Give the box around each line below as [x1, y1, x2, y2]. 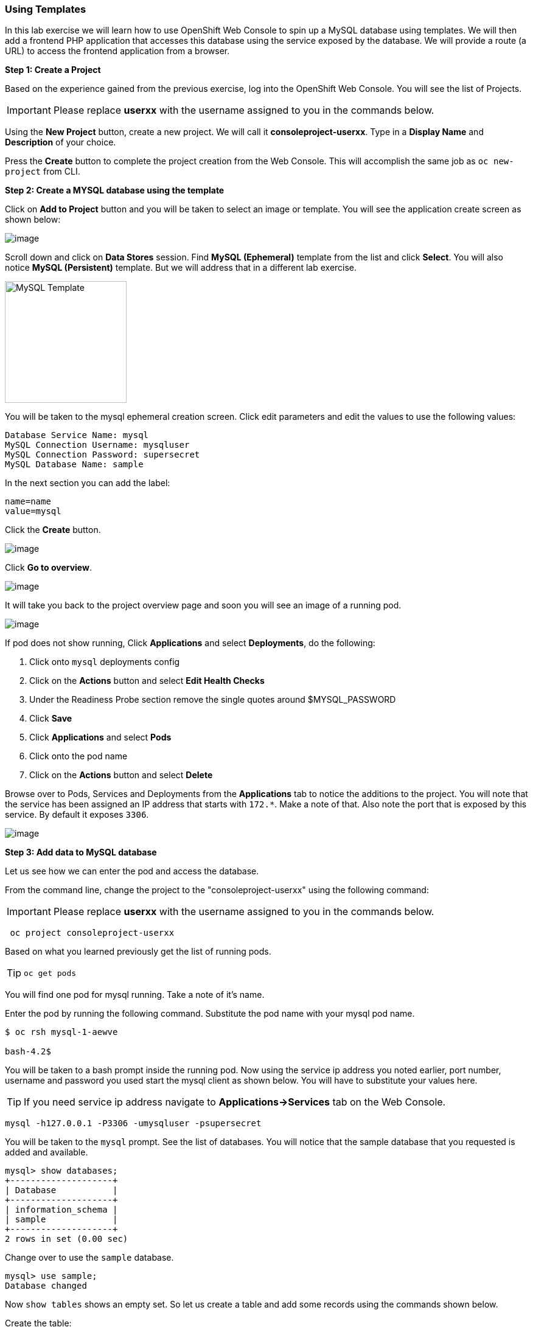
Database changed [5, 1281, 87, 1291]
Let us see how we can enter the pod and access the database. [5, 866, 259, 877]
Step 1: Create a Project [5, 64, 101, 75]
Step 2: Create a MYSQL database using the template [5, 185, 225, 196]
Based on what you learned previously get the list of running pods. [5, 946, 271, 957]
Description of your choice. [5, 137, 116, 148]
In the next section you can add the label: [5, 478, 170, 489]
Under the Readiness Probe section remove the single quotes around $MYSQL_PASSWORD [29, 694, 396, 705]
